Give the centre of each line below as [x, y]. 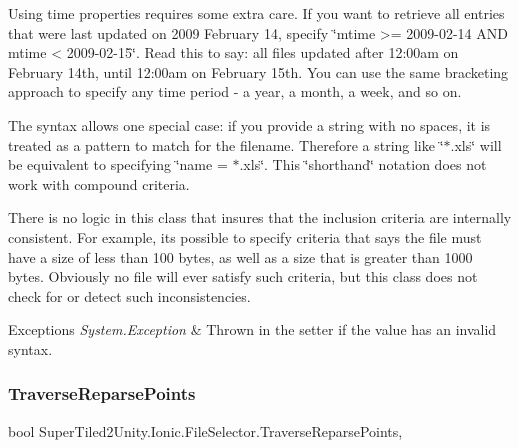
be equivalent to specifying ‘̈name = [118, 164]
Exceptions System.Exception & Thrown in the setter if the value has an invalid [252, 329]
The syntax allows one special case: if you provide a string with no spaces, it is [249, 124]
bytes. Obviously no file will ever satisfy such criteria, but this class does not [243, 276]
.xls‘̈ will [476, 144]
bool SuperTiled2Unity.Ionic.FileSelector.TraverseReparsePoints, [205, 430]
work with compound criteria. [99, 183]
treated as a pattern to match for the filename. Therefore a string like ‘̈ [226, 144]
